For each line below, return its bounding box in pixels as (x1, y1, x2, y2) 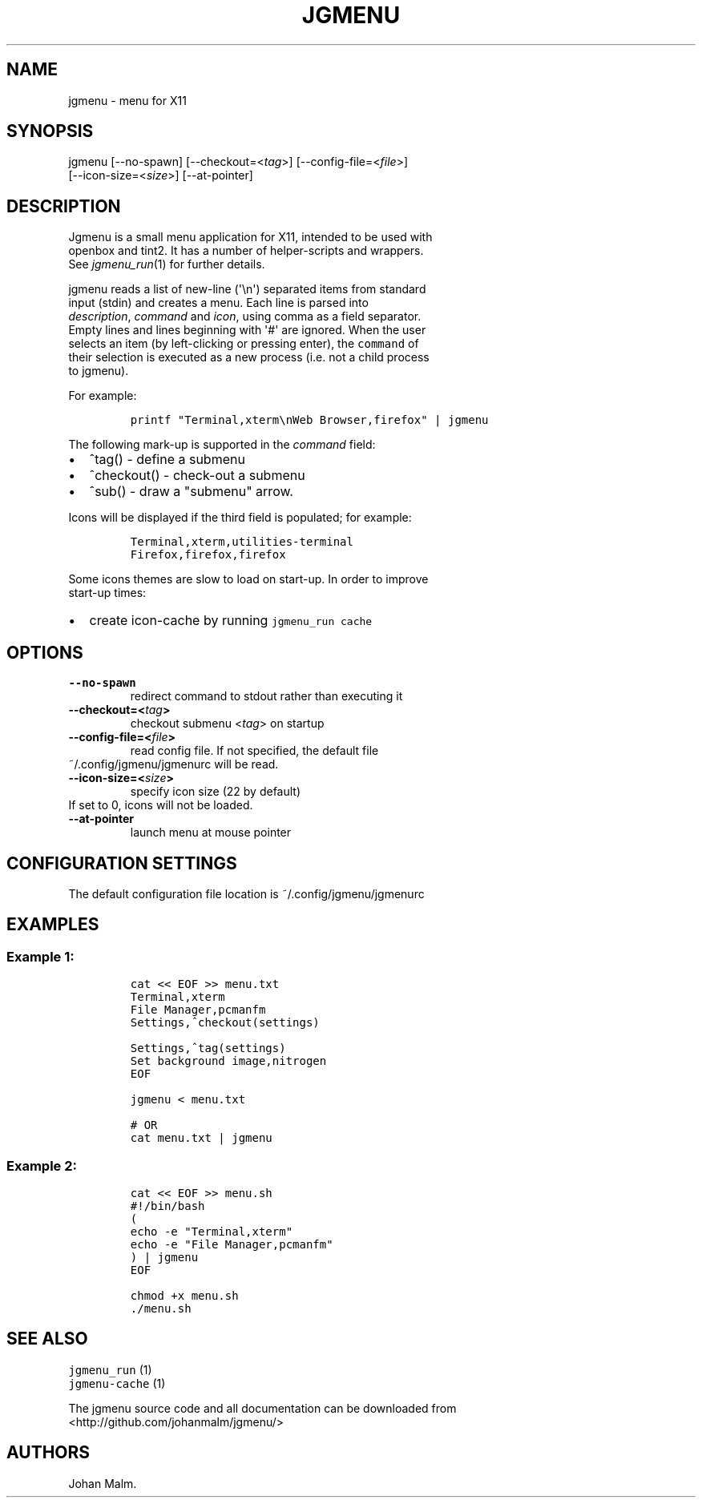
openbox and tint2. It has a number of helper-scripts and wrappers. (68, 244, 424, 258)
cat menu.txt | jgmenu (130, 1131, 272, 1145)
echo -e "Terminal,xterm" (130, 1224, 293, 1238)
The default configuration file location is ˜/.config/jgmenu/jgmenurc (68, 886, 425, 901)
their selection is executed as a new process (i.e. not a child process (68, 350, 430, 365)
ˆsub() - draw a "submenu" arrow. (89, 483, 293, 500)
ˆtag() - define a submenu (89, 451, 245, 468)
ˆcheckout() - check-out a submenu (89, 467, 305, 484)
